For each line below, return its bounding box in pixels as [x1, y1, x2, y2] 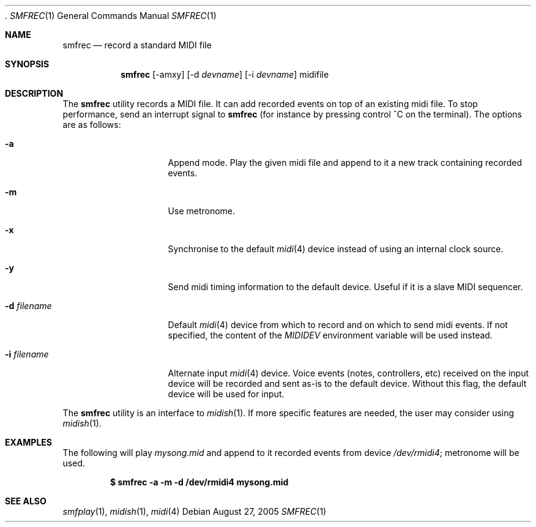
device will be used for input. [168, 389, 285, 399]
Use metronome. [168, 206, 236, 216]
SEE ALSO [5, 496, 47, 506]
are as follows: [62, 119, 121, 130]
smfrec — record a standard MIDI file [62, 40, 212, 50]
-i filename [5, 349, 49, 359]
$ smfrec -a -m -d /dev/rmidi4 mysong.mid [110, 477, 289, 487]
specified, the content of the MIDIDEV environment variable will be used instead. [168, 330, 493, 340]
